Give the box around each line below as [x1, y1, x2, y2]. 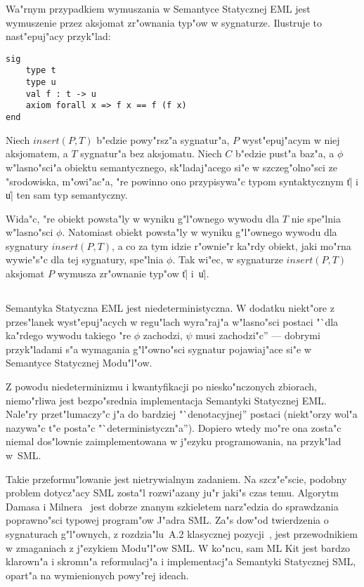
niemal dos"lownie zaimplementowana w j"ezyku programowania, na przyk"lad [6, 434, 342, 449]
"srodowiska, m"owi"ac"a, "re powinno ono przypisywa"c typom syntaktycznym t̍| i [6, 173, 358, 188]
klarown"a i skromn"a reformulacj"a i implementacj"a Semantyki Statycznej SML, [6, 554, 356, 569]
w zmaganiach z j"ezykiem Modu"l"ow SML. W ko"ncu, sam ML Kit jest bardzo [6, 540, 351, 555]
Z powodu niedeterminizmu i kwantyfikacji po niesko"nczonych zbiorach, [6, 379, 317, 394]
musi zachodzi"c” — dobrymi [195, 328, 320, 343]
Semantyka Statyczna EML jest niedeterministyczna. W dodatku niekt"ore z [6, 301, 334, 315]
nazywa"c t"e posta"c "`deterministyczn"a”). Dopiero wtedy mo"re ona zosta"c [6, 420, 342, 435]
